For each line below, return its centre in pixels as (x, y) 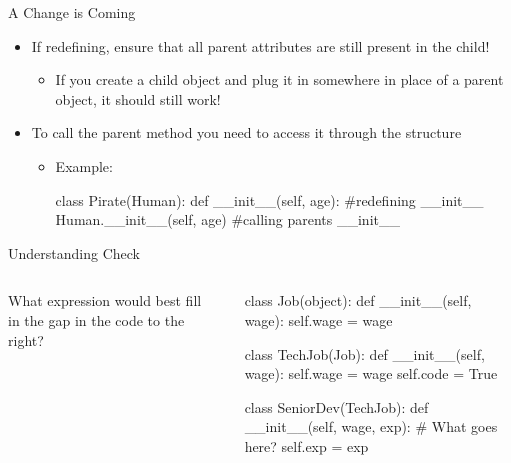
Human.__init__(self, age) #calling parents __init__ (227, 219)
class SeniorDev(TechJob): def (336, 406)
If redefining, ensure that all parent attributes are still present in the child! (260, 45)
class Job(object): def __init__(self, (358, 300)
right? (26, 339)
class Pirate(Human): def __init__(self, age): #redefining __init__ (269, 199)
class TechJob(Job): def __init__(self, (364, 353)
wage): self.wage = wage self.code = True (371, 373)
